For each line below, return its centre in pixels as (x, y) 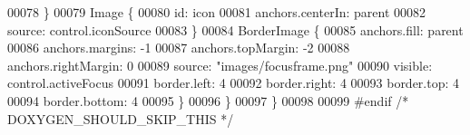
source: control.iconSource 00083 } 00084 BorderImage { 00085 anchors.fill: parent (235, 29)
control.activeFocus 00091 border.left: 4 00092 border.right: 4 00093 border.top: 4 (234, 83)
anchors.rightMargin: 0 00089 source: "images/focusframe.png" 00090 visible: (220, 65)
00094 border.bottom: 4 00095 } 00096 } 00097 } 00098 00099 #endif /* (208, 100)
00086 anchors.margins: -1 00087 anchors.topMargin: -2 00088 (179, 48)
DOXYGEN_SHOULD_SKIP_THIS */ (121, 118)
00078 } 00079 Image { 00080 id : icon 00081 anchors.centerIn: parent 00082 (217, 12)
